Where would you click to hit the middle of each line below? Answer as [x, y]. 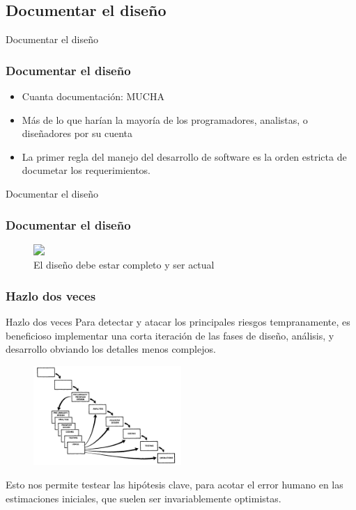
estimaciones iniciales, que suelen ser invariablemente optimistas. [144, 498]
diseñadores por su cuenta [77, 133]
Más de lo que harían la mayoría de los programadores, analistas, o [165, 119]
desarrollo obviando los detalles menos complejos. [111, 349]
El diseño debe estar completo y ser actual [124, 265]
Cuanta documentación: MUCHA [93, 96]
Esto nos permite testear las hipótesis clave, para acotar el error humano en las [175, 485]
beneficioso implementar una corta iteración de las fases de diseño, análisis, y [170, 335]
